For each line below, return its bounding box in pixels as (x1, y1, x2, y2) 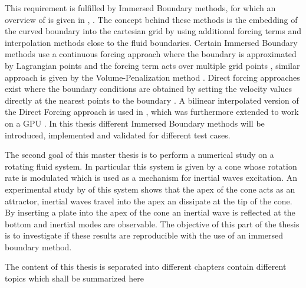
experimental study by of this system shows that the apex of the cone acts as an (5, 183, 295, 195)
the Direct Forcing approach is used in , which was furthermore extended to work (5, 105, 299, 118)
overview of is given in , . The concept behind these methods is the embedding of (5, 13, 298, 25)
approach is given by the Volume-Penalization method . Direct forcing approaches (5, 71, 300, 83)
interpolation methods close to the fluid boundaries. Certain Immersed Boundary (5, 36, 298, 48)
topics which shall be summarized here (5, 272, 144, 284)
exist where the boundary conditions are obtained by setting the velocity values (5, 82, 292, 95)
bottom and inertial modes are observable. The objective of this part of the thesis (5, 217, 300, 230)
